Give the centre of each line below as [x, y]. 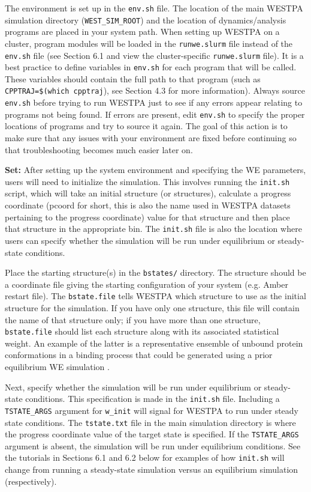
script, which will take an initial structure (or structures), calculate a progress [148, 193]
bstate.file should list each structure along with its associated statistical [142, 331]
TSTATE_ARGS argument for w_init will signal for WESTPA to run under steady [152, 410]
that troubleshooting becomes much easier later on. [99, 149]
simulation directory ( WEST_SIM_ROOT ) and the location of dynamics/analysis [146, 20]
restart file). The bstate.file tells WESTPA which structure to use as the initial [155, 296]
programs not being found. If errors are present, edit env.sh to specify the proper [155, 114]
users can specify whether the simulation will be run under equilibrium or [140, 240]
